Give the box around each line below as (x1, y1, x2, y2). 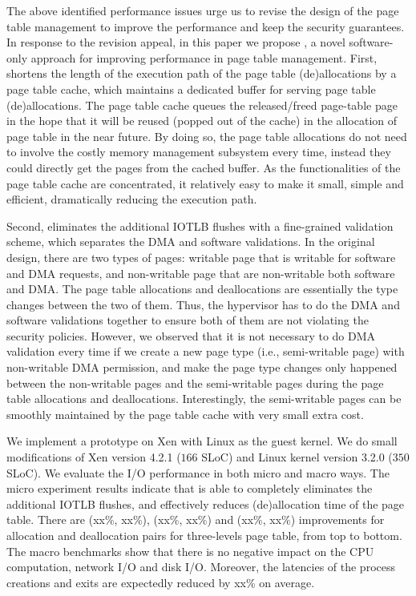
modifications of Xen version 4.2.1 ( (6, 449, 181, 465)
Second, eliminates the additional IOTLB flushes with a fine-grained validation (6, 217, 394, 234)
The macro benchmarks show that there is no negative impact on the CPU (6, 542, 374, 559)
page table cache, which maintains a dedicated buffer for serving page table (6, 80, 376, 97)
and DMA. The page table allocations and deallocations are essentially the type (6, 280, 398, 297)
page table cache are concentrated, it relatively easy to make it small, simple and (6, 175, 404, 191)
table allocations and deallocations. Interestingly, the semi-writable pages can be (6, 390, 402, 407)
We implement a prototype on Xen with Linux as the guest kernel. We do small (6, 433, 398, 449)
